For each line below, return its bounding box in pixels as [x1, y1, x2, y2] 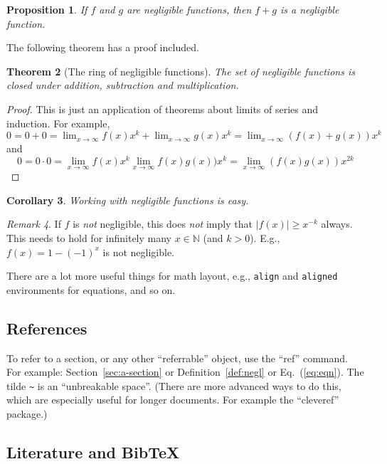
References [6, 317, 88, 339]
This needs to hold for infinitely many [6, 230, 171, 245]
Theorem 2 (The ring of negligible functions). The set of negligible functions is [6, 63, 355, 78]
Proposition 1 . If [6, 2, 88, 16]
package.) [6, 406, 48, 421]
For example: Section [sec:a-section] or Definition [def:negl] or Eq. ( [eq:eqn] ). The [6, 364, 364, 379]
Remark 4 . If [6, 216, 61, 231]
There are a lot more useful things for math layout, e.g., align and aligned [6, 268, 338, 283]
